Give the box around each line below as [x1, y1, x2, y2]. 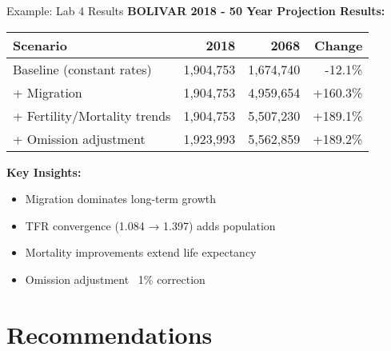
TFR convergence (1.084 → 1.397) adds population [25, 217, 276, 233]
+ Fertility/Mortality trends [13, 106, 171, 125]
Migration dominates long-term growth [25, 190, 217, 207]
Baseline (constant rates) [13, 59, 152, 78]
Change [314, 35, 363, 54]
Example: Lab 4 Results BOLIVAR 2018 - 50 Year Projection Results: [6, 2, 385, 18]
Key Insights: [6, 163, 82, 180]
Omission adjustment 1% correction [25, 270, 205, 287]
